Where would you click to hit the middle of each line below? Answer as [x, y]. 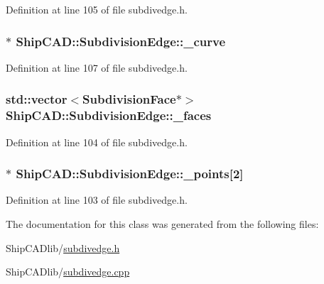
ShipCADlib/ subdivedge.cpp [68, 272]
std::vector [37, 99]
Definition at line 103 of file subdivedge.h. [97, 200]
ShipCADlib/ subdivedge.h [63, 247]
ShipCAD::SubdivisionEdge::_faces [109, 115]
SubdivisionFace [129, 99]
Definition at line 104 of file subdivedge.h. [97, 142]
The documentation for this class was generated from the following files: [162, 223]
